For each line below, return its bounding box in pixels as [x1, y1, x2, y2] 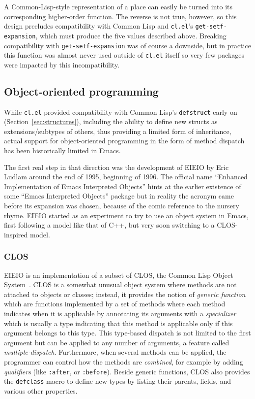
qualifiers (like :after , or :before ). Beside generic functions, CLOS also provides [4, 366, 250, 376]
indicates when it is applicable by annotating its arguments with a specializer [4, 308, 236, 318]
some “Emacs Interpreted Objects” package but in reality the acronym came [4, 191, 234, 201]
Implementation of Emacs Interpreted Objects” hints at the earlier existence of [4, 181, 241, 191]
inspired [4, 229, 28, 239]
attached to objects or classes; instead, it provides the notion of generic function [4, 289, 246, 299]
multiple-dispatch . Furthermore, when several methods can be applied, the [4, 347, 227, 357]
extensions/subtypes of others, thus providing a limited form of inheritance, [4, 126, 231, 136]
